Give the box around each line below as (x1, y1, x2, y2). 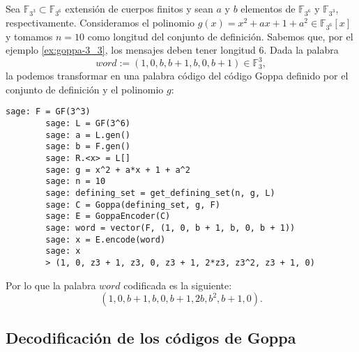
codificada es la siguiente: (123, 277, 232, 292)
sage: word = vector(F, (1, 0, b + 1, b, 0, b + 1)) (45, 222, 296, 233)
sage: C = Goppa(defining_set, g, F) (45, 199, 220, 210)
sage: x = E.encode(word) (45, 234, 166, 245)
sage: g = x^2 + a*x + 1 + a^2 (45, 164, 190, 175)
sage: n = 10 (45, 176, 106, 187)
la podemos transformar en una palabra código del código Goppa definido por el (6, 68, 349, 83)
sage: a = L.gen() (45, 130, 130, 140)
